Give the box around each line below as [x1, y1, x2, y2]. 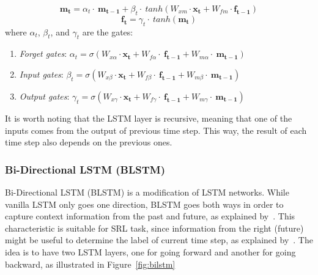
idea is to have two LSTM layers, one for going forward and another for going [5, 245, 296, 258]
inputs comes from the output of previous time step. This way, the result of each [5, 123, 307, 136]
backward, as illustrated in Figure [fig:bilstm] [5, 257, 176, 270]
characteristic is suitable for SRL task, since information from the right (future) [5, 221, 304, 234]
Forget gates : [19, 47, 67, 60]
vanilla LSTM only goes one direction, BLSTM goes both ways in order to [5, 197, 284, 210]
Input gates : [19, 67, 64, 80]
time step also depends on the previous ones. [5, 136, 172, 148]
